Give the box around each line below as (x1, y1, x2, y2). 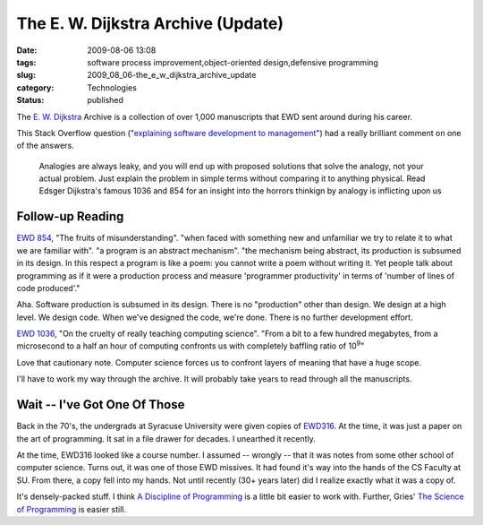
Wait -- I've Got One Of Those (16, 397, 185, 412)
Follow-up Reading (16, 209, 124, 224)
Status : (16, 95, 45, 106)
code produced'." (16, 282, 80, 293)
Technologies (87, 82, 138, 93)
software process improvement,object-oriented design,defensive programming (87, 56, 379, 67)
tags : (16, 56, 37, 67)
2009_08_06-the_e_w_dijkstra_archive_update (87, 70, 257, 81)
